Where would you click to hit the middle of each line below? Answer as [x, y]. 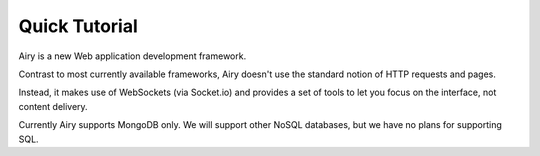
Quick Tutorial [78, 26]
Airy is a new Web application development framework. [132, 56]
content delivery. [53, 106]
